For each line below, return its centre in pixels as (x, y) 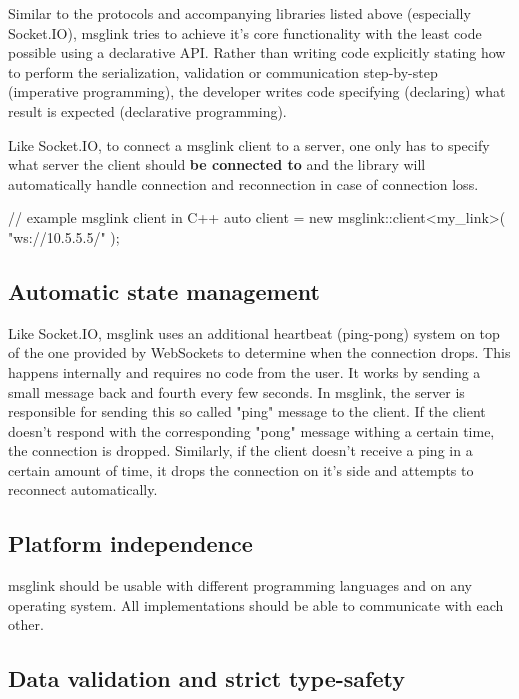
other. (26, 624)
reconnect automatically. (83, 489)
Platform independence (130, 543)
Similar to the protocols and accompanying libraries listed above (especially (239, 13)
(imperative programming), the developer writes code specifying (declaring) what (257, 91)
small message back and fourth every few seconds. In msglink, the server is (236, 391)
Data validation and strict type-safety (206, 678)
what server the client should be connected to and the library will (217, 164)
